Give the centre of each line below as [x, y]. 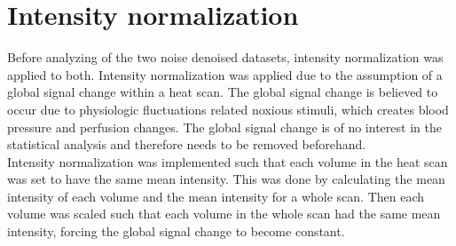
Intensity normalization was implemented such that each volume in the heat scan [228, 161]
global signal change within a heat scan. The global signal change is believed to [223, 92]
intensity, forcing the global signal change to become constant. [176, 231]
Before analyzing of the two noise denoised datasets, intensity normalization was [225, 57]
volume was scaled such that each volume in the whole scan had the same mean [224, 214]
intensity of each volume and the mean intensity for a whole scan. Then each [216, 196]
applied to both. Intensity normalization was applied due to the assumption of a [225, 74]
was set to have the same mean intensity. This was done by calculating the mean [226, 179]
